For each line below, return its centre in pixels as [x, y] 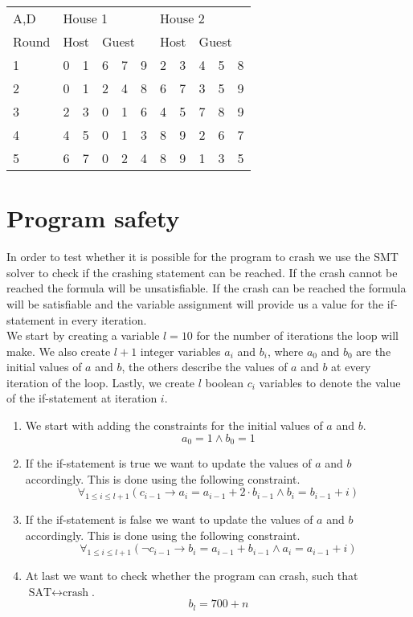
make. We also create [59, 351]
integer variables [180, 351]
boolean [225, 382]
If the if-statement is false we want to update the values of [169, 519]
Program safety [93, 218]
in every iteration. [103, 319]
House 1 [86, 18]
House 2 [182, 18]
